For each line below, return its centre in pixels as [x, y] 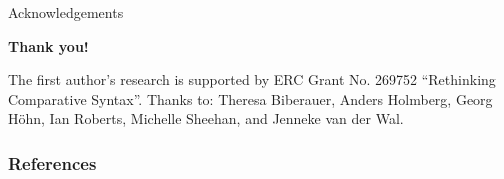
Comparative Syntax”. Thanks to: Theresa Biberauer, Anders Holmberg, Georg [250, 98]
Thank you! [48, 45]
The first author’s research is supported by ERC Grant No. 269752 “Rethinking [252, 79]
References [52, 162]
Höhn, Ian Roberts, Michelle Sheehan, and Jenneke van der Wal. [206, 118]
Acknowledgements [66, 12]
